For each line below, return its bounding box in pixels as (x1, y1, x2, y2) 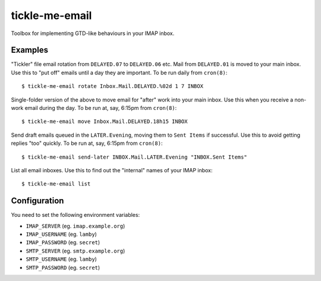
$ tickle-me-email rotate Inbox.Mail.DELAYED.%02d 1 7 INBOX (21, 83, 203, 90)
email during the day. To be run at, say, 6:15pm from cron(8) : (24, 105, 177, 112)
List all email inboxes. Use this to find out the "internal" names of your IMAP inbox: (11, 166, 213, 173)
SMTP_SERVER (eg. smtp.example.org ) (26, 247, 125, 254)
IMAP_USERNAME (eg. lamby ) (26, 231, 97, 238)
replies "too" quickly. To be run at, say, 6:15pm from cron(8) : (11, 140, 163, 147)
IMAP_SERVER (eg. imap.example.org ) (26, 222, 125, 229)
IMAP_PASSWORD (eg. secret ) (26, 239, 100, 246)
